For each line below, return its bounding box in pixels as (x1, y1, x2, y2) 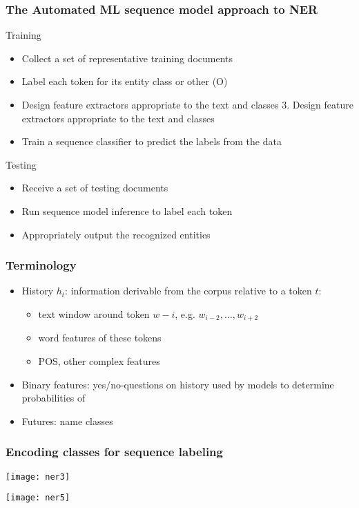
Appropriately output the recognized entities (21, 227, 211, 241)
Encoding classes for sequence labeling (6, 443, 223, 460)
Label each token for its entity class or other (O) (21, 74, 228, 88)
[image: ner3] (6, 471, 70, 482)
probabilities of (21, 391, 86, 405)
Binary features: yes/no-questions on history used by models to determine (21, 377, 334, 391)
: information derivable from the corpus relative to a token (65, 283, 312, 298)
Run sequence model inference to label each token (21, 203, 233, 218)
